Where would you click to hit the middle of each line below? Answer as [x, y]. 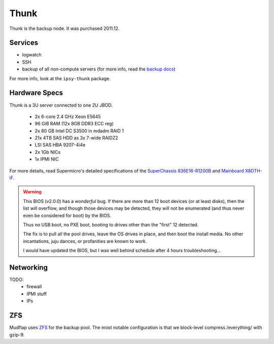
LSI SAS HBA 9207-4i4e [60, 145]
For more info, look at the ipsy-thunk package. [60, 78]
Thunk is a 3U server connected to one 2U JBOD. [61, 105]
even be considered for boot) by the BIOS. [67, 215]
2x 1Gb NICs [48, 152]
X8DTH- [254, 170]
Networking [29, 267]
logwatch [32, 55]
